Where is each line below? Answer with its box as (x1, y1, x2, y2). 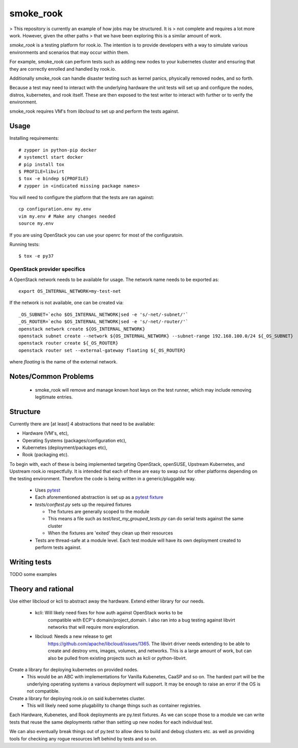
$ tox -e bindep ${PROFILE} (18, 176, 89, 182)
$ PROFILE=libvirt (18, 168, 65, 174)
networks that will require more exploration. (48, 624, 140, 630)
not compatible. (27, 688, 60, 694)
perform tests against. (35, 544, 82, 550)
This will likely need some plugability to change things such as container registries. (27, 702, 201, 709)
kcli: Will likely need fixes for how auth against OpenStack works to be (35, 610, 183, 616)
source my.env (18, 221, 54, 226)
